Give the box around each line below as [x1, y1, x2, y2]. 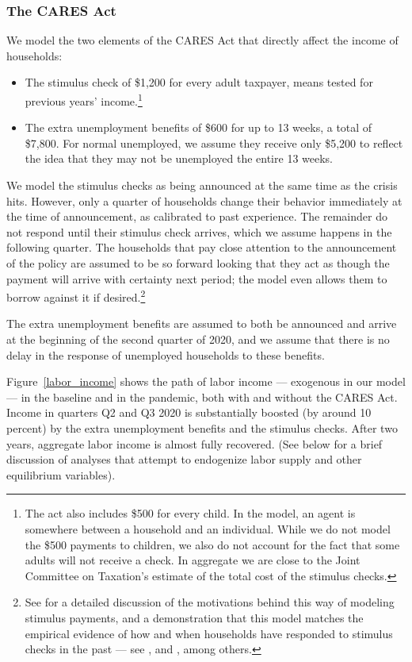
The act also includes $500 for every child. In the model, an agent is [25, 505, 356, 522]
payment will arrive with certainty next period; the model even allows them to [6, 270, 387, 287]
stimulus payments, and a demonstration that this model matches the [25, 609, 364, 625]
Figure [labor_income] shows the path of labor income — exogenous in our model [6, 373, 406, 390]
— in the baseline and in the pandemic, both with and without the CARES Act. [6, 388, 398, 405]
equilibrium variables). [6, 466, 116, 483]
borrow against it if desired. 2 [6, 287, 146, 305]
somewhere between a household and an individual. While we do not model [25, 520, 391, 537]
